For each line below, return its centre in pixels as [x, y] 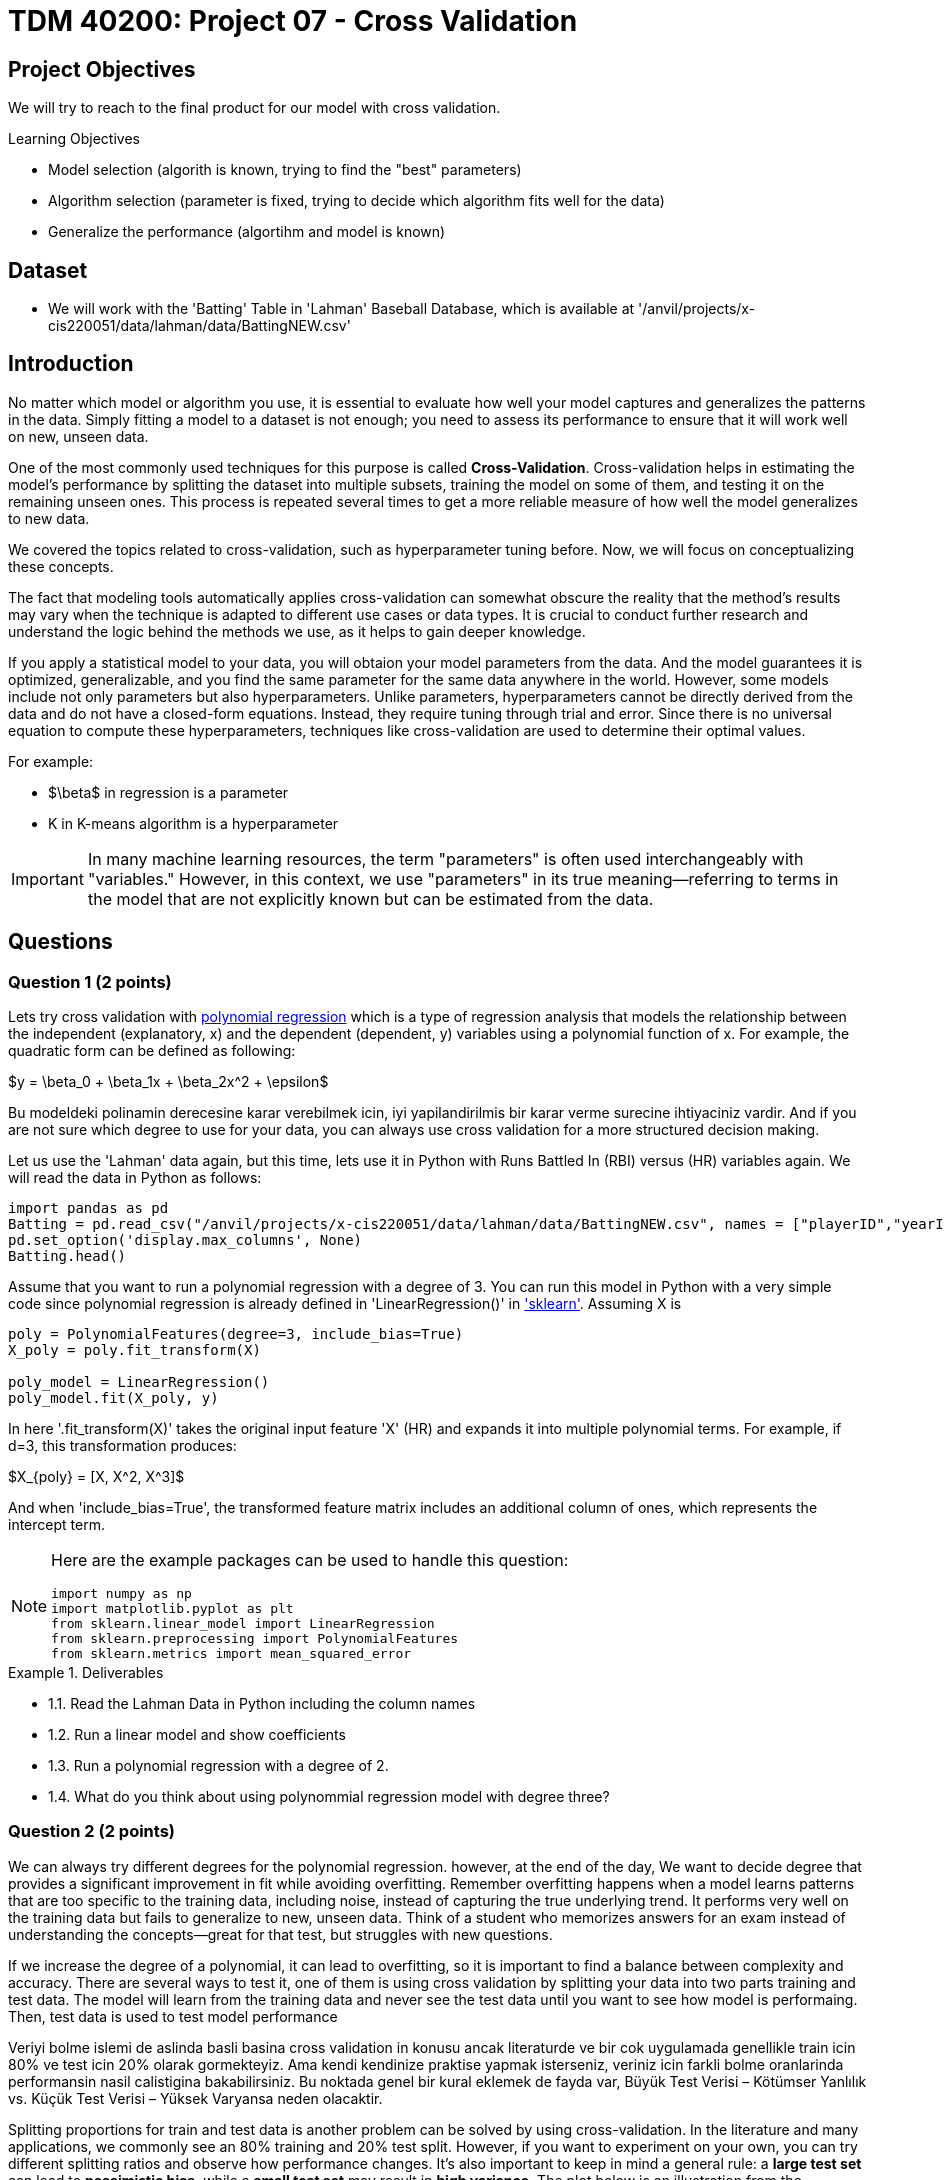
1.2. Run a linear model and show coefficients [197, 1735]
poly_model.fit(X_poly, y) [113, 1398]
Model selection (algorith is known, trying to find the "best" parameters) [285, 170]
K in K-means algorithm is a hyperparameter [193, 823]
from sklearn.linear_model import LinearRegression [243, 1624]
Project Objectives [102, 69]
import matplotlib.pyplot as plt [172, 1609]
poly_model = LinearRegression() [139, 1382]
